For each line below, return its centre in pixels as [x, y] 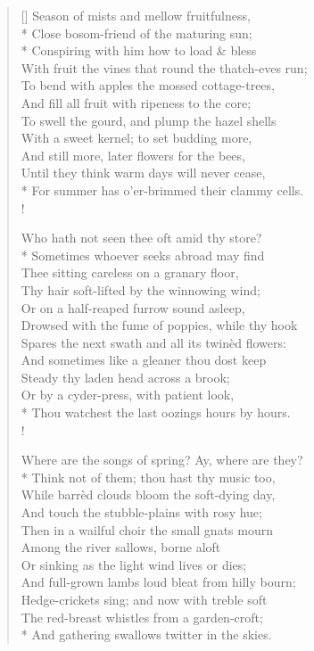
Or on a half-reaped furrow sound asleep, [133, 307]
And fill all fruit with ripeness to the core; [136, 102]
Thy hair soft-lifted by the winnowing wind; [140, 289]
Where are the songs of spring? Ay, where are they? [162, 460]
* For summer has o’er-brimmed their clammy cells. [162, 190]
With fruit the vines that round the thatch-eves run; [164, 67]
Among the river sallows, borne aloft [121, 547]
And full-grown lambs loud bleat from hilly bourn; [158, 582]
